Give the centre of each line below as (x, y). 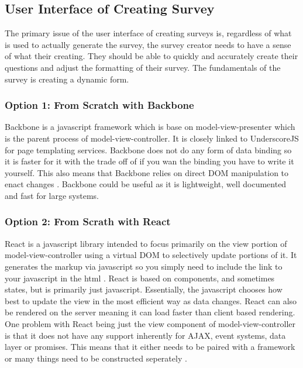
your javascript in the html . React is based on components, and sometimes (140, 278)
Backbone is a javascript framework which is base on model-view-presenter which (150, 127)
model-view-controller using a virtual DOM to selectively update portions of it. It (151, 255)
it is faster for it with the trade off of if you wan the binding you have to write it (149, 161)
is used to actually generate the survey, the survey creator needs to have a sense (148, 44)
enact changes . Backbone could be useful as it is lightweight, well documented (146, 184)
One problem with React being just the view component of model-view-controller (150, 323)
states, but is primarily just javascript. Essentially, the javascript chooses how (144, 289)
